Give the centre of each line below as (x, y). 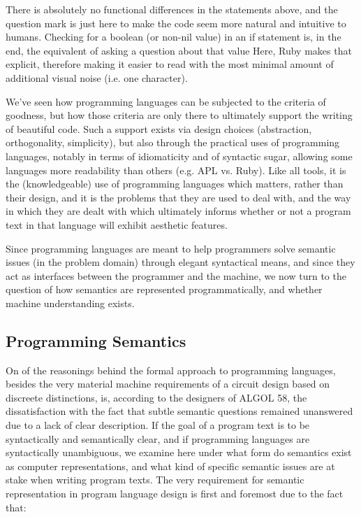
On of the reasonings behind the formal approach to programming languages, (171, 370)
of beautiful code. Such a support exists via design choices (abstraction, (159, 128)
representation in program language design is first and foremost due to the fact (175, 494)
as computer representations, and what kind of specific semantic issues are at (170, 466)
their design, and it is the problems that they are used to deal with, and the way (178, 197)
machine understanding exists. (70, 303)
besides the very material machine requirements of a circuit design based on (168, 384)
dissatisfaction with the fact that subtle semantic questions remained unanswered (179, 411)
